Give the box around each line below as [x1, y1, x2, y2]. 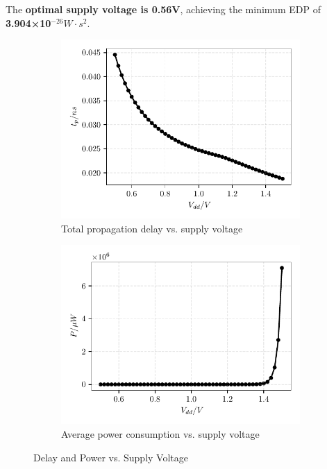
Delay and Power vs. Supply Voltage [33, 450, 188, 464]
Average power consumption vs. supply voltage [61, 426, 260, 441]
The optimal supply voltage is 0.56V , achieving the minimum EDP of [6, 2, 321, 16]
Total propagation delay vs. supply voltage [61, 221, 243, 235]
